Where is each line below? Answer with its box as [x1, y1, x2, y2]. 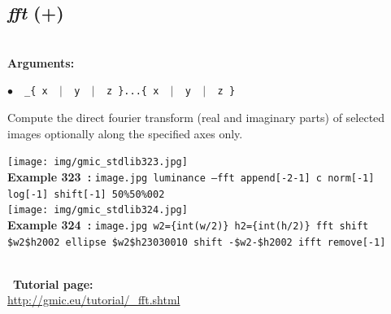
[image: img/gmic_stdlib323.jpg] [7, 156, 188, 168]
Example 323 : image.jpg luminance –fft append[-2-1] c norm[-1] [7, 168, 375, 185]
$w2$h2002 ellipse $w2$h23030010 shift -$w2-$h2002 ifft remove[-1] [7, 236, 386, 248]
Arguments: [7, 54, 75, 71]
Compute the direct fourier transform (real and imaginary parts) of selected [7, 109, 385, 126]
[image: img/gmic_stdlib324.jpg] [7, 204, 188, 216]
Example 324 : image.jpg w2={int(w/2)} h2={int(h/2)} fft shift [7, 216, 369, 233]
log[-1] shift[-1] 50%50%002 [7, 188, 165, 200]
